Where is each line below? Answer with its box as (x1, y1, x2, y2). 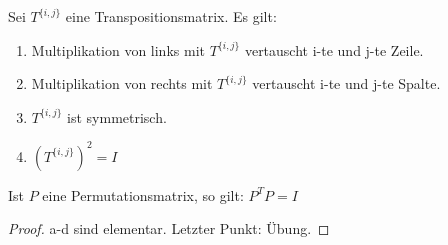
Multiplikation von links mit (31, 39, 205, 60)
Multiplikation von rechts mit (31, 73, 213, 94)
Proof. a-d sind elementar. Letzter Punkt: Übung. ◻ (8, 218, 330, 239)
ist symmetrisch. (67, 106, 167, 127)
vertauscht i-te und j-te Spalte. (252, 73, 441, 94)
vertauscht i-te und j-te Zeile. (244, 39, 424, 60)
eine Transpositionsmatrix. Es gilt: (65, 6, 277, 26)
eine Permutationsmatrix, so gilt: (42, 184, 244, 205)
